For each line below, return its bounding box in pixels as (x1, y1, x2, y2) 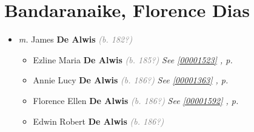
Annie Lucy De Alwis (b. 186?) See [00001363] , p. (33, 74, 229, 86)
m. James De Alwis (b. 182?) (18, 33, 133, 46)
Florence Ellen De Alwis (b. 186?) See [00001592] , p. (33, 94, 239, 106)
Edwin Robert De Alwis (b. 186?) (33, 114, 164, 127)
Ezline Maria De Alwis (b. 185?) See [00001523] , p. (33, 53, 233, 66)
